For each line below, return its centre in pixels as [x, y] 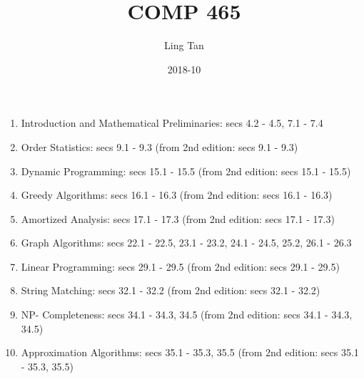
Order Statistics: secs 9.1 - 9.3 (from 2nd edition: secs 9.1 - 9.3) [160, 146]
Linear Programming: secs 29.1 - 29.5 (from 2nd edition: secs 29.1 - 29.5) [180, 266]
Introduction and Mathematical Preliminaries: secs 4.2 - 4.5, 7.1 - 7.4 [172, 123]
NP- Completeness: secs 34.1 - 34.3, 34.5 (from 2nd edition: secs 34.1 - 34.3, [187, 315]
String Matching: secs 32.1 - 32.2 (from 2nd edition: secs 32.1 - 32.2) [171, 290]
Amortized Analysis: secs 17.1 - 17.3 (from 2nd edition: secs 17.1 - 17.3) [178, 218]
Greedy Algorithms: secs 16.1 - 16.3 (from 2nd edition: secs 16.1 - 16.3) [177, 195]
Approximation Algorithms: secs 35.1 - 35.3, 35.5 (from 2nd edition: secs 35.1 [190, 352]
